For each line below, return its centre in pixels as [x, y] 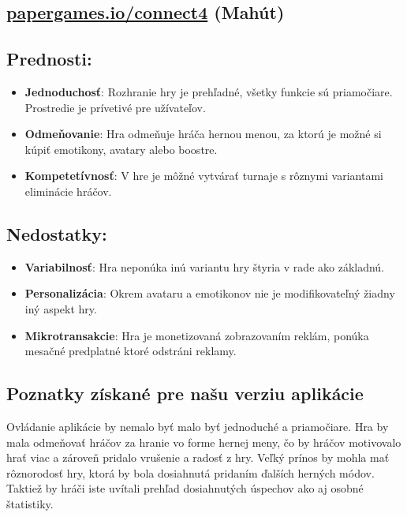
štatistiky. [30, 503]
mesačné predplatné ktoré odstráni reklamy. [131, 351]
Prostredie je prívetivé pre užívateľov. [115, 107]
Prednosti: [49, 59]
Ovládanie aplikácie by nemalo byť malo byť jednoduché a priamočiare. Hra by [198, 426]
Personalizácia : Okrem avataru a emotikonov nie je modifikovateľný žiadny [210, 293]
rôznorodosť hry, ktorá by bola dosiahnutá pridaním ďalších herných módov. [190, 472]
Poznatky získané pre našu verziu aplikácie [185, 393]
